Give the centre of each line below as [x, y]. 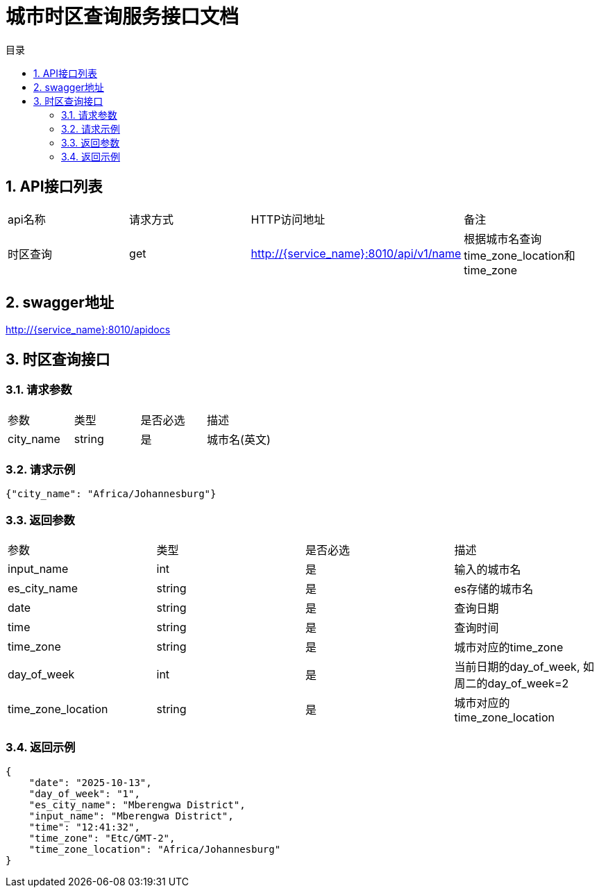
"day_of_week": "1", [84, 793]
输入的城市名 [488, 570]
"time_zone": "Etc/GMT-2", [102, 838]
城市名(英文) [239, 439]
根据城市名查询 [503, 239]
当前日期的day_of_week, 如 [524, 667]
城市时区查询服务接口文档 [123, 17]
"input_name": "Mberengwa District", [131, 816]
